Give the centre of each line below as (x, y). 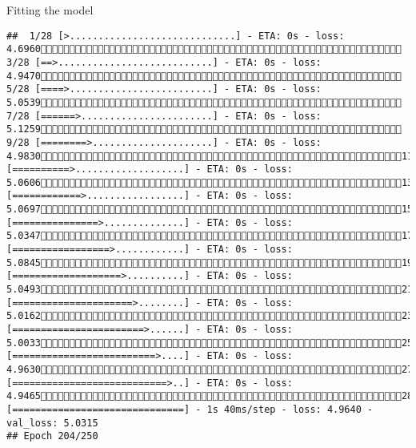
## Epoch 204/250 (52, 436)
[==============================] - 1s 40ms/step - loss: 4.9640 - (190, 409)
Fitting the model (50, 10)
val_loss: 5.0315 (52, 423)
